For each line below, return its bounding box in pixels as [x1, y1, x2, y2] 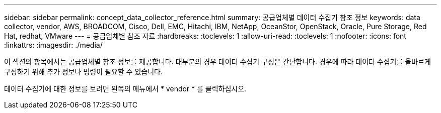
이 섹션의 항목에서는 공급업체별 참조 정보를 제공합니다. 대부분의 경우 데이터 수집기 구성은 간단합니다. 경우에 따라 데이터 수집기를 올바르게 [4, 57, 431, 66]
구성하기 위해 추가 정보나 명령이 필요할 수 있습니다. [4, 67, 163, 76]
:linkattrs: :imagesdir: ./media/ [4, 41, 103, 49]
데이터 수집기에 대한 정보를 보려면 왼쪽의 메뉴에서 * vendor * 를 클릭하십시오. [4, 84, 247, 93]
